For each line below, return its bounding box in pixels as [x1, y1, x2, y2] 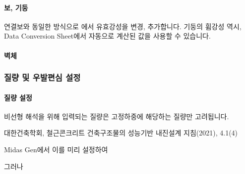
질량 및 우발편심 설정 [4, 71, 81, 84]
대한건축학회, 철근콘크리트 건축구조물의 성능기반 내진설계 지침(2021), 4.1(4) [4, 128, 238, 138]
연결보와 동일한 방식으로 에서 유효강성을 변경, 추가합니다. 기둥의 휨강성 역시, [4, 21, 242, 31]
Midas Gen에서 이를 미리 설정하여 [4, 144, 108, 154]
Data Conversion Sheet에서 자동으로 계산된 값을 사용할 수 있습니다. [4, 31, 211, 41]
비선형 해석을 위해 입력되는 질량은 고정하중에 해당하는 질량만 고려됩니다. [4, 111, 229, 121]
